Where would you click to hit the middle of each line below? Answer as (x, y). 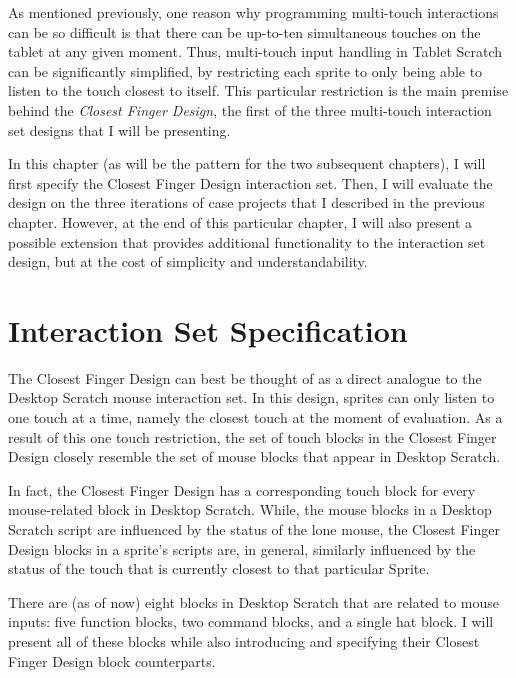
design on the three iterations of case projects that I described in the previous (246, 202)
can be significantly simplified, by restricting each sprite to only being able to (245, 70)
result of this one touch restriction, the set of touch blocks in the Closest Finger (252, 436)
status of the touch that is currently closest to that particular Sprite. (219, 568)
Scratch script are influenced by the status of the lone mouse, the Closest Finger (254, 529)
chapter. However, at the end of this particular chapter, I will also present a (240, 221)
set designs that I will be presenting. (119, 129)
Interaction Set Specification (208, 329)
